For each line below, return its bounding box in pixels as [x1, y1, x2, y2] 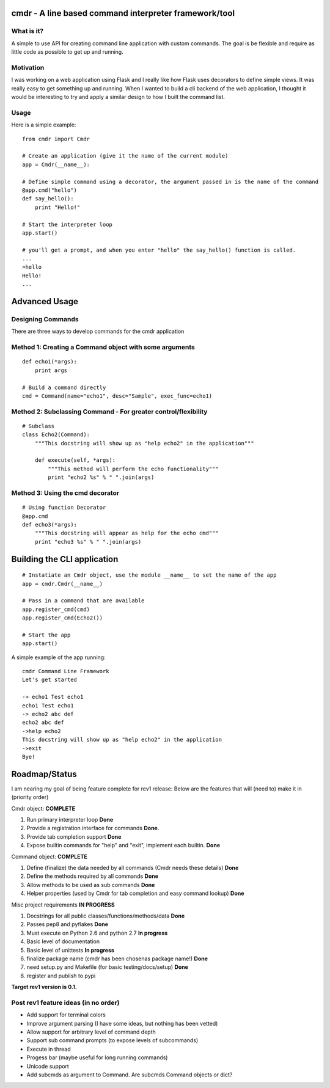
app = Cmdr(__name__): [22, 161, 90, 168]
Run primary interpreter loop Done [26, 816, 114, 823]
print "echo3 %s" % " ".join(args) [34, 538, 142, 545]
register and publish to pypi [26, 972, 96, 979]
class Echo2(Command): [22, 431, 90, 438]
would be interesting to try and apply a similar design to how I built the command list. [11, 93, 226, 101]
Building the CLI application [11, 553, 119, 564]
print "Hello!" [34, 203, 81, 211]
